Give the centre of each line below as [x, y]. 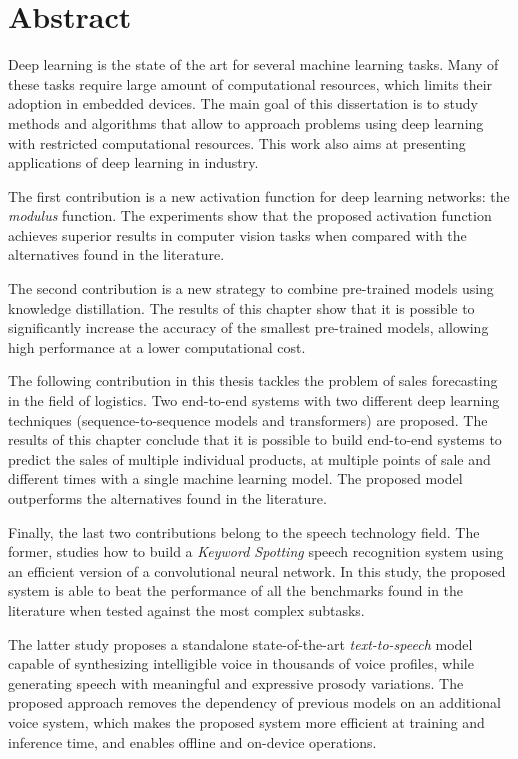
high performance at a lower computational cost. [157, 346]
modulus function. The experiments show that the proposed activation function [250, 215]
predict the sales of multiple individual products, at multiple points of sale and [249, 458]
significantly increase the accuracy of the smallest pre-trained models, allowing [248, 327]
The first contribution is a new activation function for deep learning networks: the [259, 195]
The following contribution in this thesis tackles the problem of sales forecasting [253, 380]
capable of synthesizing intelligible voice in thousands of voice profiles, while [241, 663]
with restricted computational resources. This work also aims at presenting [237, 142]
